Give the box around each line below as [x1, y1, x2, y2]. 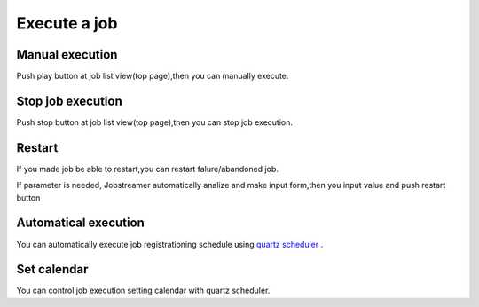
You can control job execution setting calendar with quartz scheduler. [16, 285, 271, 296]
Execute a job [16, 13, 118, 33]
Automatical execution [16, 216, 145, 231]
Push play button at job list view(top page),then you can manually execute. [16, 71, 289, 82]
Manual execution [16, 47, 118, 62]
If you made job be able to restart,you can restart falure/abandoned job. [16, 163, 279, 174]
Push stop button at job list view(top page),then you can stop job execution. [16, 116, 293, 128]
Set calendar [16, 262, 89, 277]
